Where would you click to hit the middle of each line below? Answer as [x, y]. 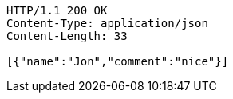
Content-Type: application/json [107, 23]
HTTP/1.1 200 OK [57, 10]
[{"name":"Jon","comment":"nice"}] [118, 61]
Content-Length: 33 [67, 36]
